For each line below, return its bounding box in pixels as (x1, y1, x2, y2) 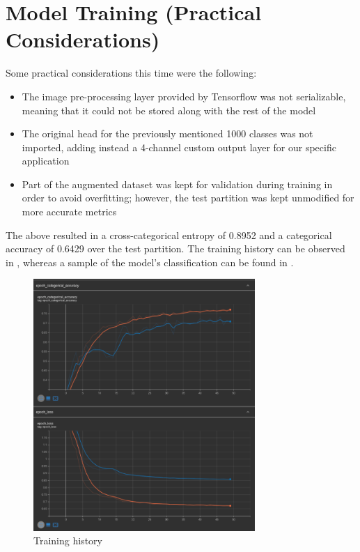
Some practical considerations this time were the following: (6, 66, 257, 80)
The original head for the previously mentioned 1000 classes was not (22, 126, 313, 141)
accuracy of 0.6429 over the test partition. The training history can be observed (6, 241, 345, 256)
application (22, 153, 70, 168)
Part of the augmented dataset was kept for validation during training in (22, 176, 333, 191)
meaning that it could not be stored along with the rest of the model (22, 102, 316, 117)
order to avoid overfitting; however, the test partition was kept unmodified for (22, 190, 354, 205)
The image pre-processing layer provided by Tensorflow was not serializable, (22, 89, 346, 103)
